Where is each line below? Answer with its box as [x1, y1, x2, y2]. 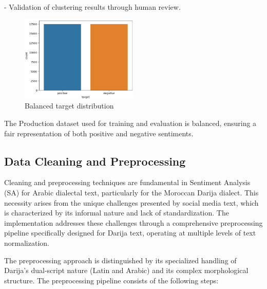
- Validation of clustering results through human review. [4, 2, 181, 12]
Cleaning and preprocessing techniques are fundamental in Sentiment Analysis [4, 177, 251, 188]
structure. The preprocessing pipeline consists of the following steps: [4, 275, 219, 285]
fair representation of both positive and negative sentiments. [4, 128, 194, 138]
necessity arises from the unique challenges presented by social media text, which [4, 197, 259, 208]
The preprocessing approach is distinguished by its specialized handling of [4, 255, 237, 265]
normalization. [4, 237, 49, 248]
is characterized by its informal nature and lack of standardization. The [4, 207, 229, 218]
